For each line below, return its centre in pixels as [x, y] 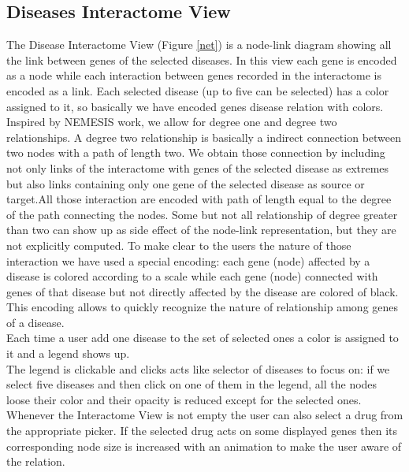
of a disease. [35, 322]
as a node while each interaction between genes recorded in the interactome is [194, 75]
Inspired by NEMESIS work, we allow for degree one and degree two [172, 122]
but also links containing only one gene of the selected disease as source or [186, 183]
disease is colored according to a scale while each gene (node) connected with [192, 276]
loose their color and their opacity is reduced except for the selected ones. [184, 399]
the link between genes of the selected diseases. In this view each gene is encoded [202, 59]
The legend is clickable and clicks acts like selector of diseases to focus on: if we [198, 368]
